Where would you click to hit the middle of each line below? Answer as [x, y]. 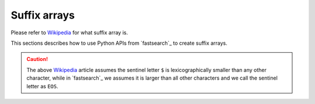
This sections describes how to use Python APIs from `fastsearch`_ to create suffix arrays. [119, 43]
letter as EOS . [42, 86]
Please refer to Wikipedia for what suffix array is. [69, 33]
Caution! [37, 59]
